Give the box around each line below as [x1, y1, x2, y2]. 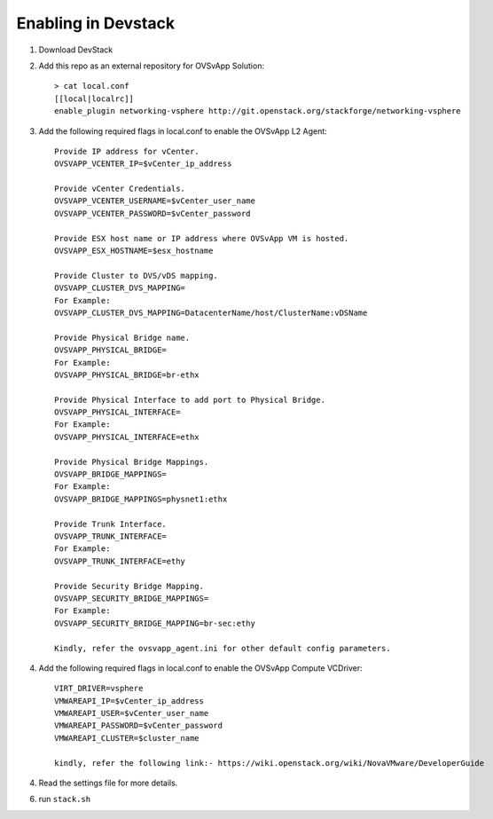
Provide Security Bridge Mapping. [54, 581, 204, 591]
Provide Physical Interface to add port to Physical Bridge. [54, 395, 325, 405]
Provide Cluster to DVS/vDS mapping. [54, 271, 219, 280]
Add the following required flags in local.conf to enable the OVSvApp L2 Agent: [38, 125, 327, 137]
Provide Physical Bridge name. [54, 333, 191, 343]
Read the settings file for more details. [38, 777, 178, 789]
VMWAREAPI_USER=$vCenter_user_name [54, 708, 209, 719]
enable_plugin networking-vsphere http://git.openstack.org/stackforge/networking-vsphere [54, 106, 461, 116]
